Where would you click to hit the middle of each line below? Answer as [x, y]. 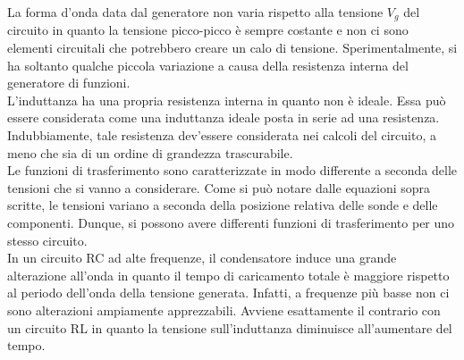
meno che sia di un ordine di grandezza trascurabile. [150, 152]
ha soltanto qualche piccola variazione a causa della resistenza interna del [208, 65]
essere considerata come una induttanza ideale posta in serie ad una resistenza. [224, 117]
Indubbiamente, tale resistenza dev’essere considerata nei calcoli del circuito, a [222, 135]
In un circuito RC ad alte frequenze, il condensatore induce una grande [202, 258]
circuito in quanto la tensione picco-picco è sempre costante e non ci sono [208, 30]
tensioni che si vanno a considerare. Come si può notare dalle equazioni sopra [219, 187]
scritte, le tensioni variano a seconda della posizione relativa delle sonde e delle [223, 205]
